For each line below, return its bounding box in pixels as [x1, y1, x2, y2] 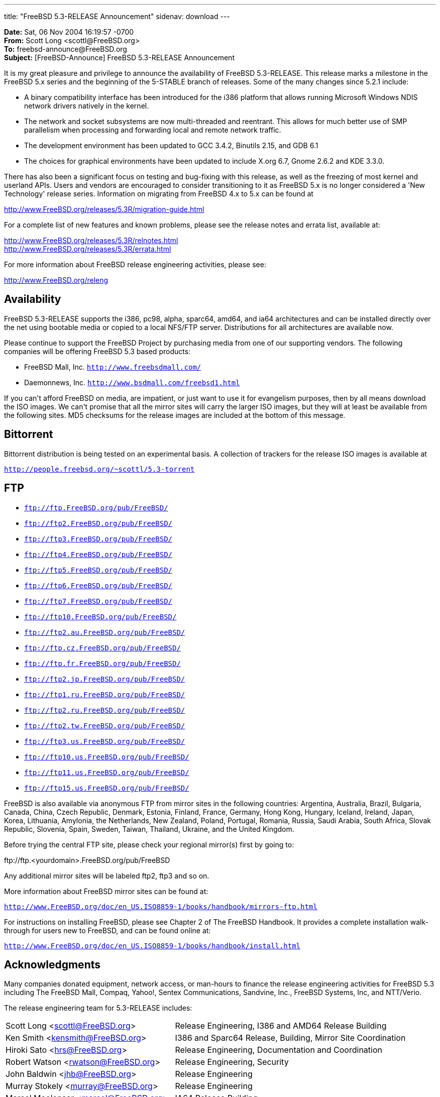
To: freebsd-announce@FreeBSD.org [4, 45, 127, 53]
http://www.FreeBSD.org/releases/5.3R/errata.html [4, 245, 171, 253]
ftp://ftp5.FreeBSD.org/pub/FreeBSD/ [24, 566, 173, 574]
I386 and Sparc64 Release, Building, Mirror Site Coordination [175, 1033, 406, 1043]
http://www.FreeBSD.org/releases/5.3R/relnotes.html [4, 236, 178, 245]
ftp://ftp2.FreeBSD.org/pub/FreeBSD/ [24, 519, 173, 527]
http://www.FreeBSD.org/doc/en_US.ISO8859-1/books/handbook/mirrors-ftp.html [4, 902, 317, 911]
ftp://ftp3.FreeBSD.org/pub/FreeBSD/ [24, 534, 173, 543]
